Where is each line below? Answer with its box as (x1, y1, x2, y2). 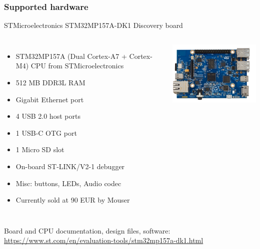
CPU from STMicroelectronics (30, 60, 124, 71)
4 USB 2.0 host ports (15, 111, 80, 121)
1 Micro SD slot (15, 144, 64, 155)
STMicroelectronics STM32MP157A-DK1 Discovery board (4, 20, 183, 30)
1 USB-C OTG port (15, 127, 77, 138)
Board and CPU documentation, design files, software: (4, 225, 170, 236)
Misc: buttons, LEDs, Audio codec (15, 178, 121, 188)
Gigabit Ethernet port (15, 94, 84, 104)
